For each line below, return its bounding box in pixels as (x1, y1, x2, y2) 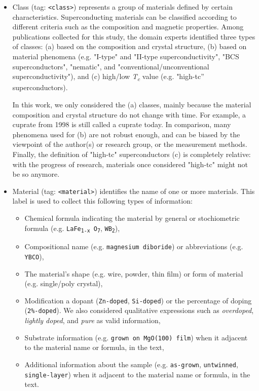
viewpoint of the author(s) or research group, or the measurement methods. (12, 139, 247, 149)
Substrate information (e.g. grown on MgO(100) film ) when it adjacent (24, 332, 248, 342)
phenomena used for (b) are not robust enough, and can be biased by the (12, 129, 240, 139)
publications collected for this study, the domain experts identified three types (12, 31, 255, 42)
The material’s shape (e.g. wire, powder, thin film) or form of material (24, 268, 243, 279)
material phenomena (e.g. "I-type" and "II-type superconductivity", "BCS (12, 51, 239, 62)
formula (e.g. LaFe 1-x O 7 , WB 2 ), (24, 222, 120, 234)
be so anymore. (12, 169, 60, 179)
